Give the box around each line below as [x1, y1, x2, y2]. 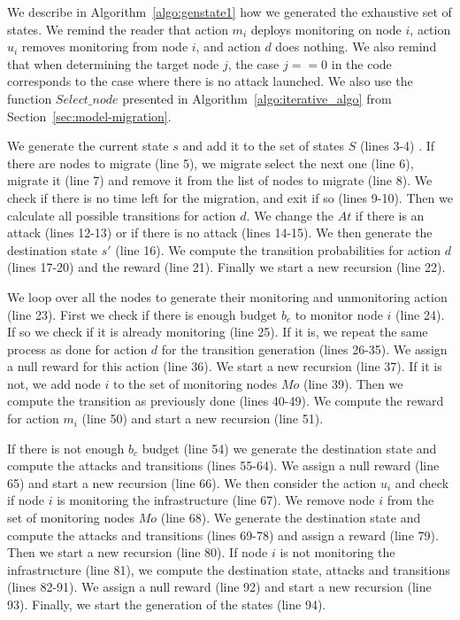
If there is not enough [7, 438, 125, 457]
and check [395, 473, 449, 492]
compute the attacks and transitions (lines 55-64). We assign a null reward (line [7, 456, 440, 475]
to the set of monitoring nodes [112, 374, 278, 392]
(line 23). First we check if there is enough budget [7, 305, 278, 323]
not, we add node [7, 374, 101, 392]
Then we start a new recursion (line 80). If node [7, 543, 268, 562]
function [7, 89, 52, 107]
